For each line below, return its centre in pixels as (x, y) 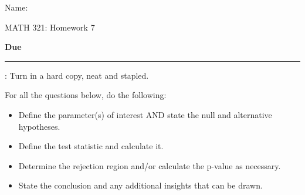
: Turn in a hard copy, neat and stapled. (77, 75)
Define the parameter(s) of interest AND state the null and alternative (145, 114)
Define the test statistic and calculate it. (91, 146)
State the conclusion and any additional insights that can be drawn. (140, 185)
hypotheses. (39, 126)
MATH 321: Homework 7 (50, 27)
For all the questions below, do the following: (86, 95)
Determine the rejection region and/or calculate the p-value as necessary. (150, 165)
